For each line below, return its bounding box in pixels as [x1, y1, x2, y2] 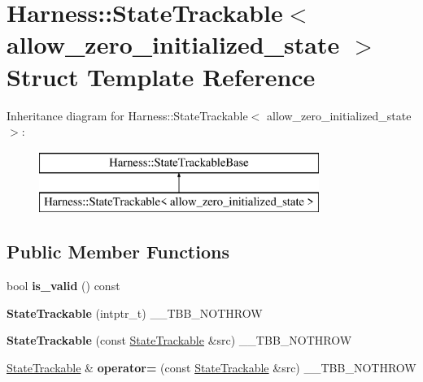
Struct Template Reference [7, 59, 316, 93]
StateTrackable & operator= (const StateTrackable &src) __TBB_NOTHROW [7, 358, 416, 375]
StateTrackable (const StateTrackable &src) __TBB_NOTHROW [7, 332, 352, 349]
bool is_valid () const [7, 277, 120, 294]
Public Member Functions [7, 239, 229, 264]
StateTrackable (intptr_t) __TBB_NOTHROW [7, 304, 263, 321]
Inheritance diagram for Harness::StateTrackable [7, 106, 248, 124]
